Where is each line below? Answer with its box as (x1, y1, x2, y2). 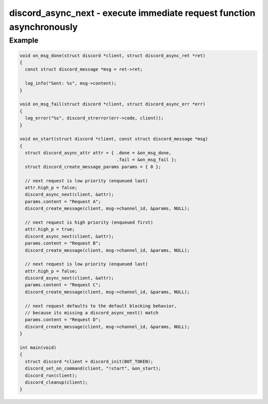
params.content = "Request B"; (25, 241, 101, 246)
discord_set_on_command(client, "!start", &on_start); (25, 366, 161, 371)
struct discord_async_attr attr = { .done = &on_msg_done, (25, 150, 172, 156)
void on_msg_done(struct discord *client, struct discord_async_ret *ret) (19, 53, 206, 58)
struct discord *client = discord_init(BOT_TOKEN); (25, 358, 153, 364)
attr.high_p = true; (25, 227, 75, 232)
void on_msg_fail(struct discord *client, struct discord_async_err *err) (19, 101, 206, 107)
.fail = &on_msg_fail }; (116, 157, 177, 162)
